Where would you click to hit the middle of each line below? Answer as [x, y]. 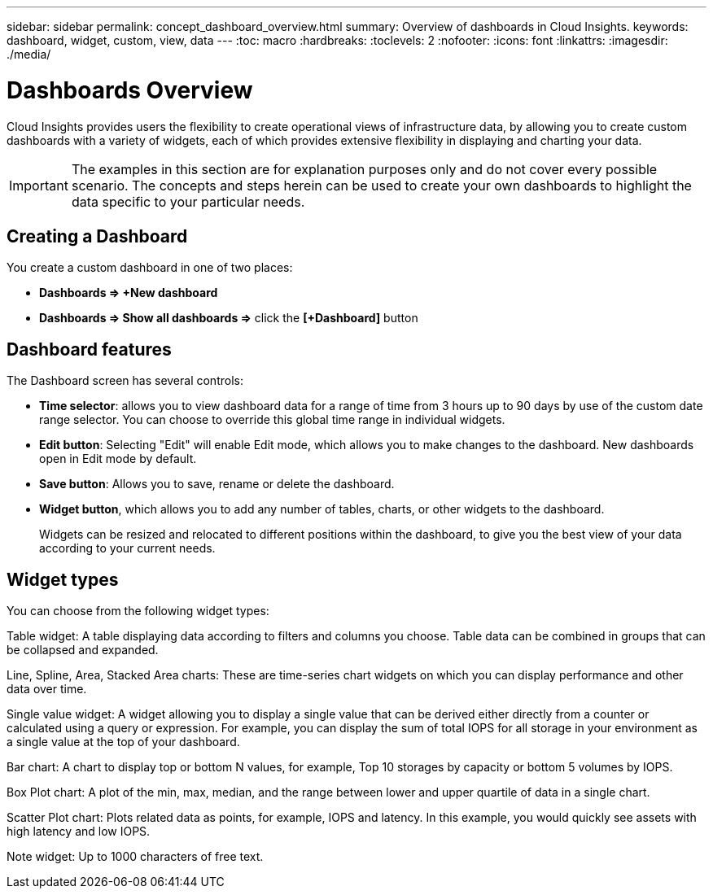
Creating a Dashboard [97, 236]
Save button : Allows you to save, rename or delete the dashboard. [217, 484]
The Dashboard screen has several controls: [125, 381]
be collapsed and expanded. [83, 650]
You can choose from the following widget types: [138, 611]
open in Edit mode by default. [118, 459]
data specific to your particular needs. [188, 201]
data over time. [47, 689]
